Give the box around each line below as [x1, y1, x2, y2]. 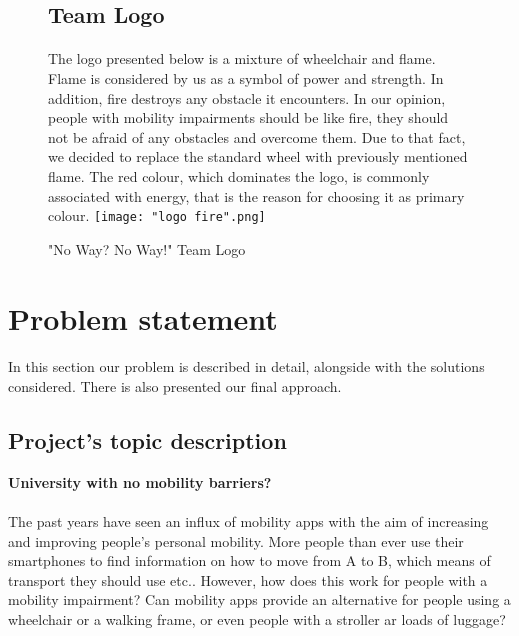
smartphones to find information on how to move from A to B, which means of [8, 550, 491, 571]
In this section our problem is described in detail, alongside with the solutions [8, 356, 485, 377]
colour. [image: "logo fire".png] [48, 205, 266, 226]
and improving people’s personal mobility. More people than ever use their [8, 530, 464, 551]
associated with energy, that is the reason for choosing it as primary [48, 185, 465, 206]
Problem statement [8, 297, 278, 338]
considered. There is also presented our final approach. [8, 375, 342, 396]
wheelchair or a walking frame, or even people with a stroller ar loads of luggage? [8, 608, 506, 629]
